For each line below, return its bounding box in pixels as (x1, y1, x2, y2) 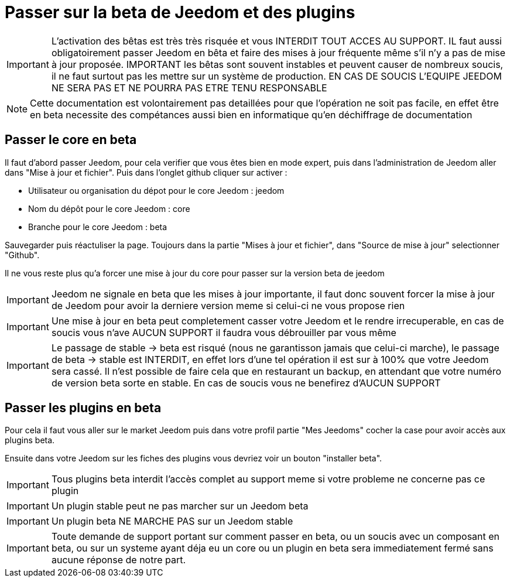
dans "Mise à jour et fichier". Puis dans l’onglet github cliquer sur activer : (5, 167, 287, 177)
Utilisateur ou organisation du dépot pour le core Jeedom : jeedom (28, 185, 285, 196)
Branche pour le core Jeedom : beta (28, 221, 167, 232)
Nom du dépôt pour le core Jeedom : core (28, 203, 190, 214)
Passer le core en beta (5, 132, 137, 148)
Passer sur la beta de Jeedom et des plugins (5, 2, 355, 22)
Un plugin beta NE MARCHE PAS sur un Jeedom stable (51, 515, 293, 528)
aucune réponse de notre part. (51, 554, 186, 566)
